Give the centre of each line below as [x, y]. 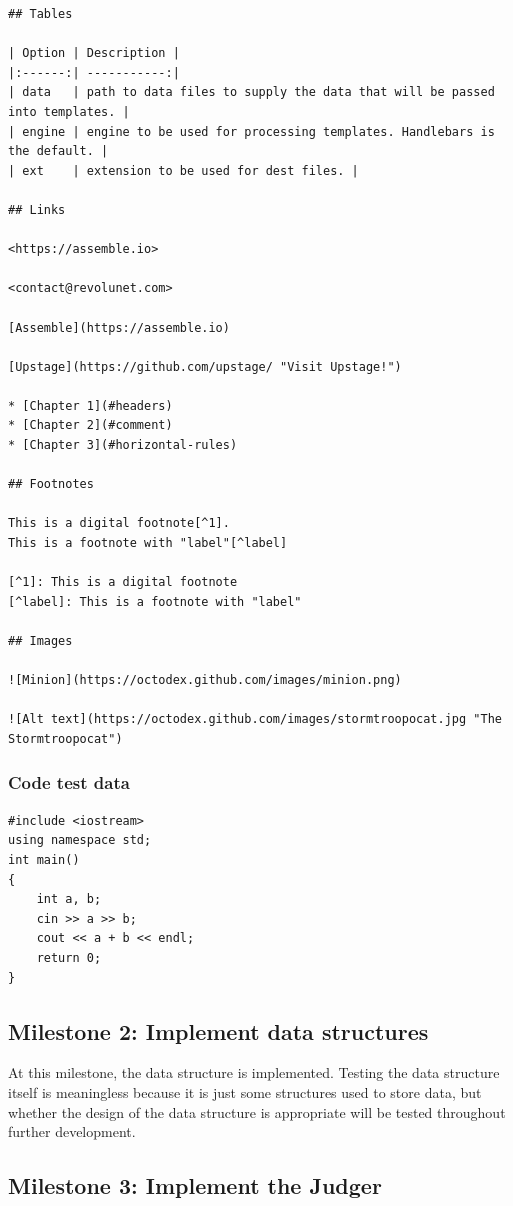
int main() [44, 859]
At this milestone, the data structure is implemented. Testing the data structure [254, 1072]
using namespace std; [80, 840]
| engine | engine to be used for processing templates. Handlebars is [251, 131]
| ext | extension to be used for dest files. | [183, 170]
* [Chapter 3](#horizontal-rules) [123, 445]
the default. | [58, 151]
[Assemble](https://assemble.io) [119, 327]
